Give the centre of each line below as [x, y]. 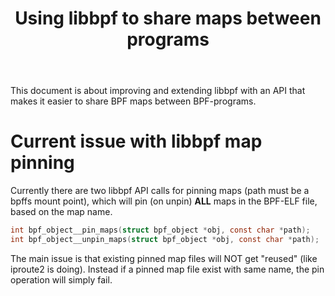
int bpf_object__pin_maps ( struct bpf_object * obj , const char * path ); [160, 230]
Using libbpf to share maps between [168, 18]
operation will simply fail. [61, 279]
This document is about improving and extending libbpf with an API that [158, 91]
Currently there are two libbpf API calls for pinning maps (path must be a [160, 191]
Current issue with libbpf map [136, 141]
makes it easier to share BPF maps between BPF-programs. [133, 101]
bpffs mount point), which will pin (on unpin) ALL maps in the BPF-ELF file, [164, 201]
